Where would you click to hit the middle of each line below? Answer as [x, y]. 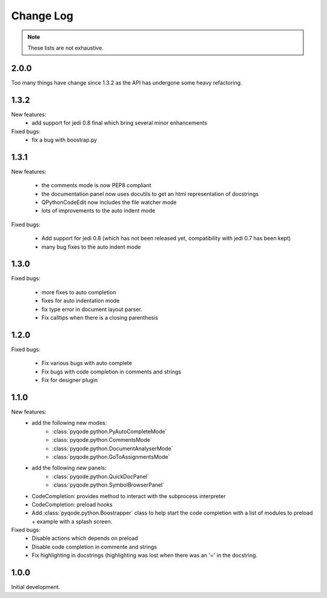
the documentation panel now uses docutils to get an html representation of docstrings [150, 194]
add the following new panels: [69, 468]
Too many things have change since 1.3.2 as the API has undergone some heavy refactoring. [127, 82]
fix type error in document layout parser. [92, 309]
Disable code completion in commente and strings [94, 547]
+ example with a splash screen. [72, 521]
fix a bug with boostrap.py [64, 140]
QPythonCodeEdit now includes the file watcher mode [109, 202]
